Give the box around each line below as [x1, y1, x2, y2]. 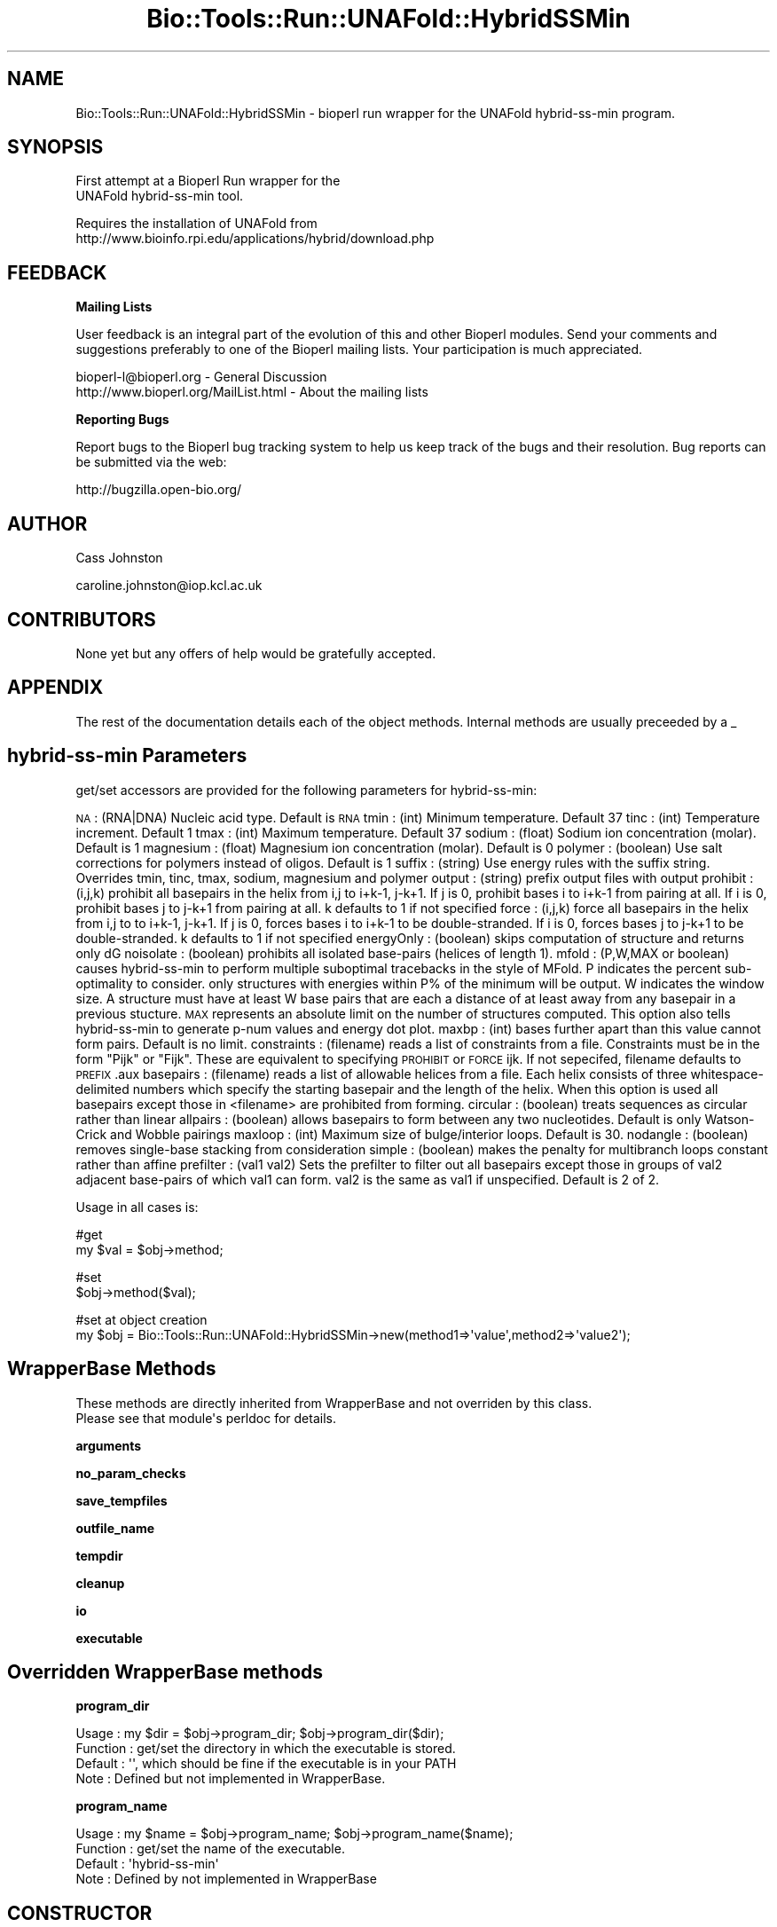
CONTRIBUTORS [7, 608, 156, 631]
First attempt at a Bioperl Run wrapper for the [75, 173, 341, 189]
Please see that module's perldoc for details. [75, 1410, 336, 1426]
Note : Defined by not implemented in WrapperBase [75, 1871, 377, 1887]
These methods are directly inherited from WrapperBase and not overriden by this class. [75, 1395, 593, 1411]
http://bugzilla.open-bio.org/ [75, 482, 242, 498]
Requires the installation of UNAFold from [75, 216, 318, 232]
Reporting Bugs [75, 412, 169, 428]
